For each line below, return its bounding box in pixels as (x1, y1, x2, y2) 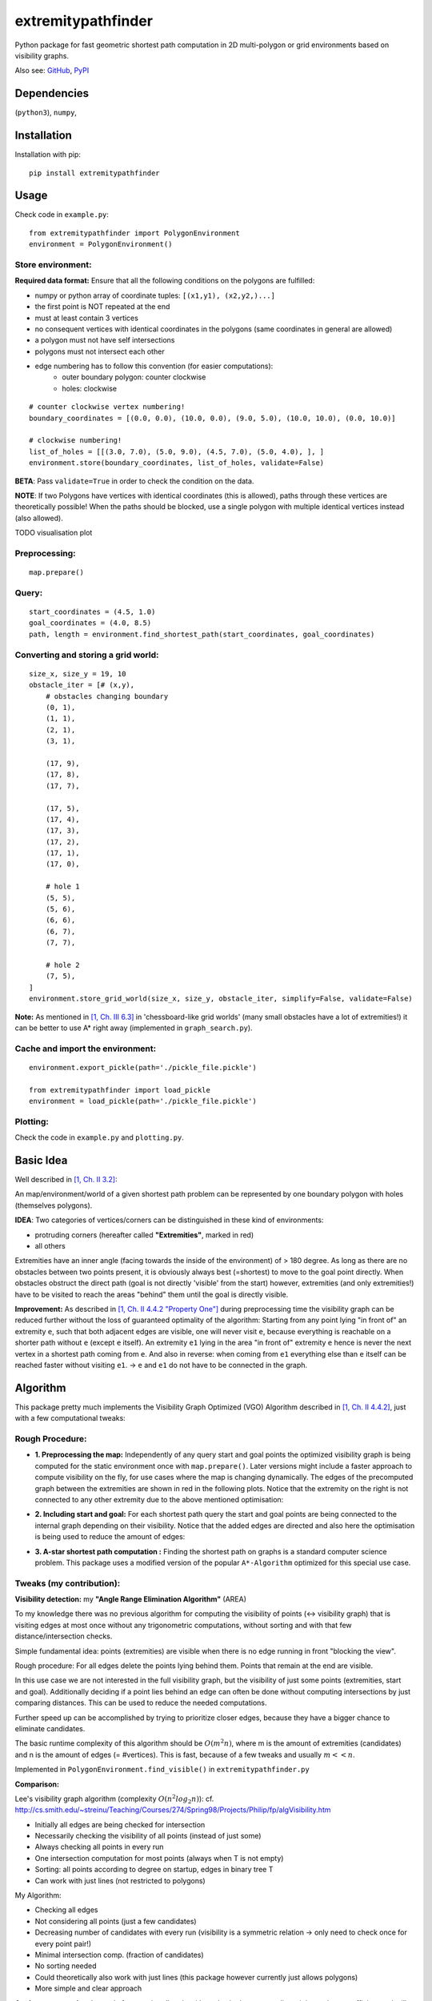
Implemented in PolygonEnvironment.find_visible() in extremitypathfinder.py (14, 1765, 310, 1774)
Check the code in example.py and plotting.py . (14, 1133, 184, 1142)
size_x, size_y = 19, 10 (29, 669, 126, 678)
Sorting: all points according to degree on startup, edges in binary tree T (34, 1865, 274, 1875)
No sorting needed (34, 1961, 97, 1971)
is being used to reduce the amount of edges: (34, 1532, 186, 1542)
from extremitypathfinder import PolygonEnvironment (29, 228, 240, 238)
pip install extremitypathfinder (29, 168, 160, 178)
